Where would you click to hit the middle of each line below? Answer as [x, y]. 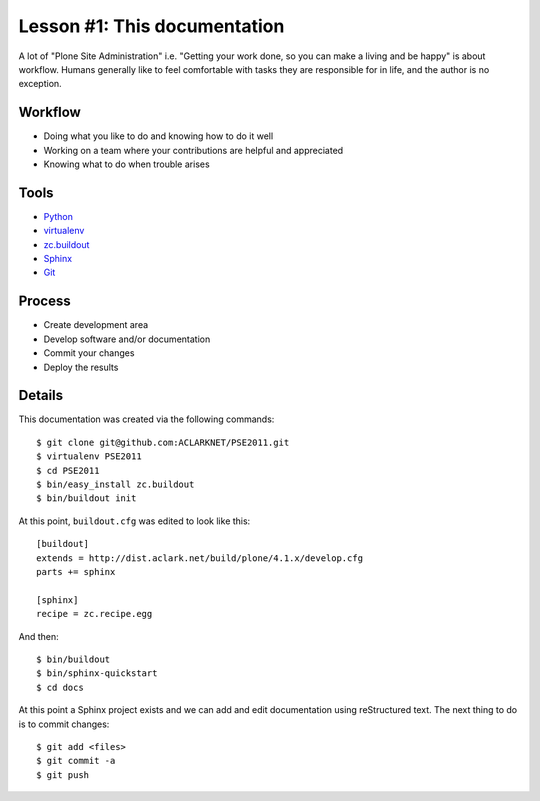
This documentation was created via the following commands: [146, 419]
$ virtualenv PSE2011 [89, 456]
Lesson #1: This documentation [151, 26]
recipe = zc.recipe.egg [94, 614]
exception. [40, 84]
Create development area [96, 325]
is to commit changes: [64, 724]
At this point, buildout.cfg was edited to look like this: [134, 521]
